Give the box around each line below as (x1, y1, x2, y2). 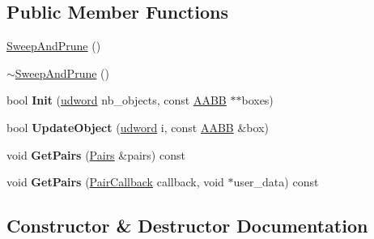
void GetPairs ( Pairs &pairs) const (6, 146, 185, 163)
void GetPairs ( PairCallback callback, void (6, 173, 224, 190)
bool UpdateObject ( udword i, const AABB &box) (6, 118, 269, 135)
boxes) (241, 92, 274, 109)
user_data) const (233, 173, 319, 190)
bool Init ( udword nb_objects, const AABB (6, 92, 227, 109)
